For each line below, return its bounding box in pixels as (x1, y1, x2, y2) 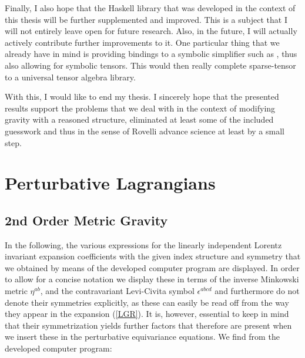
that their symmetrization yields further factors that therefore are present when (5, 319, 292, 331)
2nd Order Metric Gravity (5, 211, 168, 229)
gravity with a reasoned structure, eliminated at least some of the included (5, 113, 274, 126)
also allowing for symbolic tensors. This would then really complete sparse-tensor (5, 59, 296, 71)
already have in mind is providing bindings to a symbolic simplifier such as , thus (5, 48, 297, 60)
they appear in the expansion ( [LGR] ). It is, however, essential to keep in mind (5, 308, 289, 320)
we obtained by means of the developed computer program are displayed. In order (5, 261, 300, 273)
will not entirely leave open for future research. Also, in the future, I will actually (5, 25, 297, 37)
